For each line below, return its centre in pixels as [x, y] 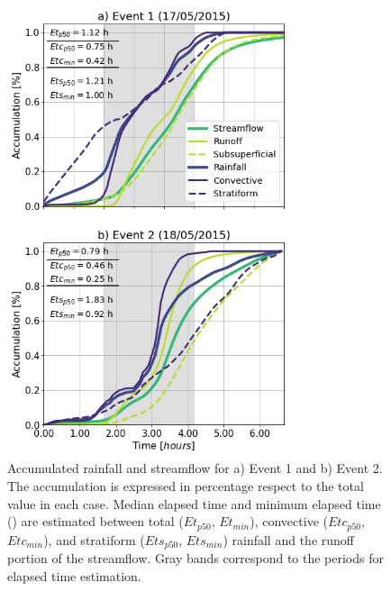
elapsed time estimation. [74, 575]
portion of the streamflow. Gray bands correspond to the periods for [195, 558]
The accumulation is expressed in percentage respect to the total [186, 485]
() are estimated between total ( [95, 521]
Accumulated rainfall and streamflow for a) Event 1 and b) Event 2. [195, 468]
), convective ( [289, 521]
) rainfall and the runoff [288, 539]
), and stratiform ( [94, 539]
